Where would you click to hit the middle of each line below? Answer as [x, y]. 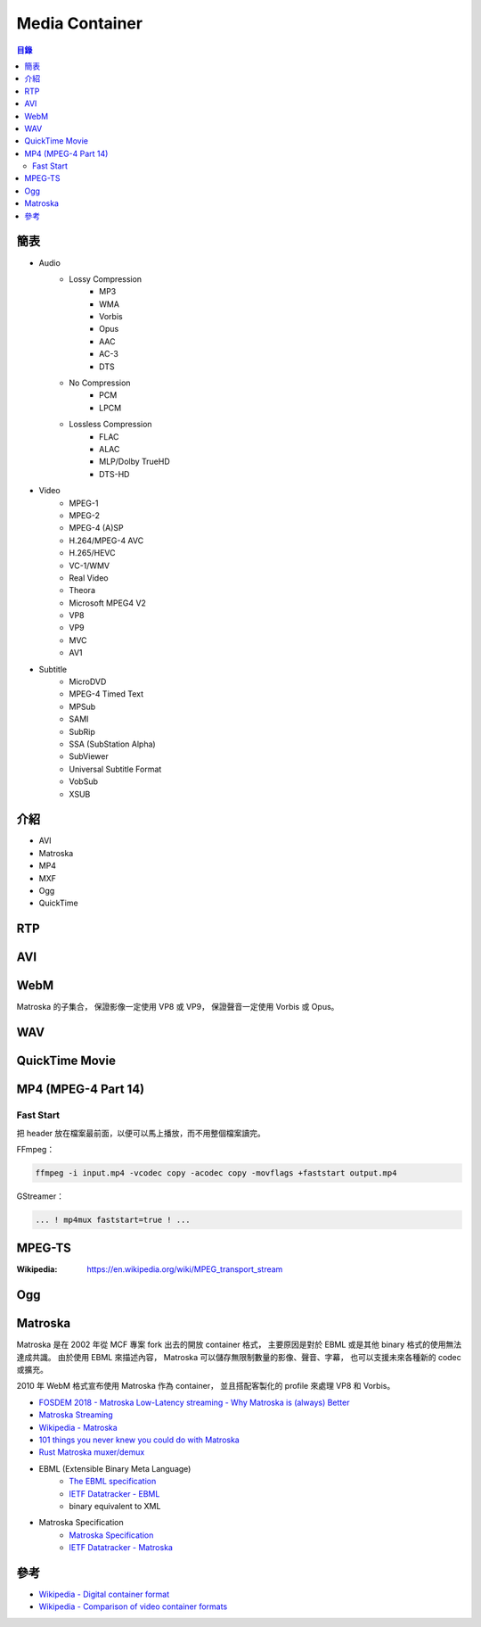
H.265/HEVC [92, 553]
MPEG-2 [84, 515]
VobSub [83, 781]
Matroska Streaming [76, 1415]
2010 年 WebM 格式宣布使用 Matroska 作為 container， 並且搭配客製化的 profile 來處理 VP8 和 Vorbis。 [206, 1386]
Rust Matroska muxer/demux [92, 1452]
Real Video [89, 578]
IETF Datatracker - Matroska [121, 1548]
